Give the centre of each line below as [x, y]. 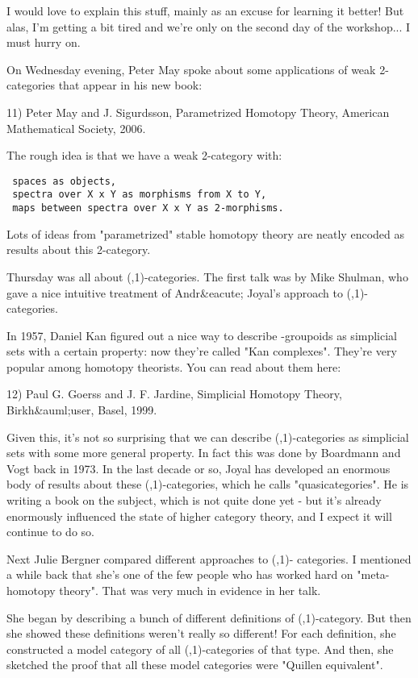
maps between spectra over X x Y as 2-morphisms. [148, 208]
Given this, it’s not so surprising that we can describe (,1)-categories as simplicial [208, 437]
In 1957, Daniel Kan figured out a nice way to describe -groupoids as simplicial [202, 335]
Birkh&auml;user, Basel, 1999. [82, 410]
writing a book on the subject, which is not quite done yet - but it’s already [194, 500]
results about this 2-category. [79, 250]
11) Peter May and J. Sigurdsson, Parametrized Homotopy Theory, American [198, 112]
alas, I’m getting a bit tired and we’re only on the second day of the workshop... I [209, 26]
